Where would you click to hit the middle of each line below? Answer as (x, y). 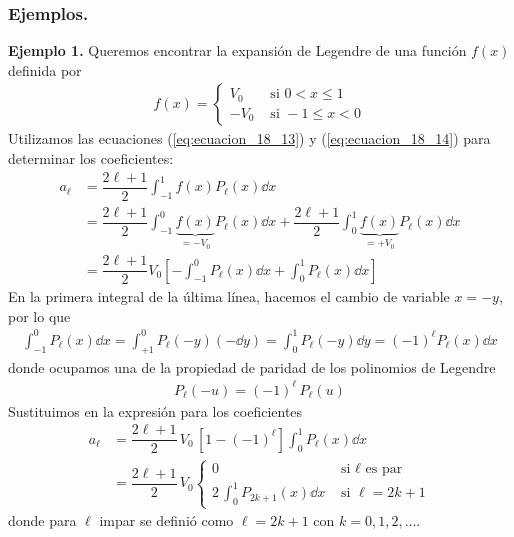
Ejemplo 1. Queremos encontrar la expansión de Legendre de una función (237, 50)
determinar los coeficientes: (91, 158)
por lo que (39, 315)
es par (384, 468)
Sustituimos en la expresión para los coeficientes (155, 410)
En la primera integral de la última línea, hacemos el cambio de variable (229, 296)
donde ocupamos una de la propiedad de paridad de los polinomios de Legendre (252, 366)
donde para (42, 520)
